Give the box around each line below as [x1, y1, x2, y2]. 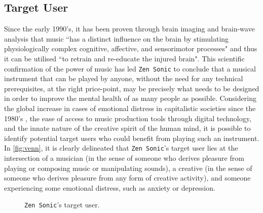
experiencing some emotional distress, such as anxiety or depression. [4, 182, 215, 193]
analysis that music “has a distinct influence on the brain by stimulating [4, 33, 229, 44]
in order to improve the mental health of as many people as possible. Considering [4, 93, 256, 103]
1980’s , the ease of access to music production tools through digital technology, [4, 113, 251, 123]
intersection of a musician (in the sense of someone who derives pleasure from [4, 153, 244, 163]
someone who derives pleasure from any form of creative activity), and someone [4, 172, 251, 183]
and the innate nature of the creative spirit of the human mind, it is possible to [4, 123, 251, 133]
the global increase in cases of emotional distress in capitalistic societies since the [4, 103, 256, 114]
